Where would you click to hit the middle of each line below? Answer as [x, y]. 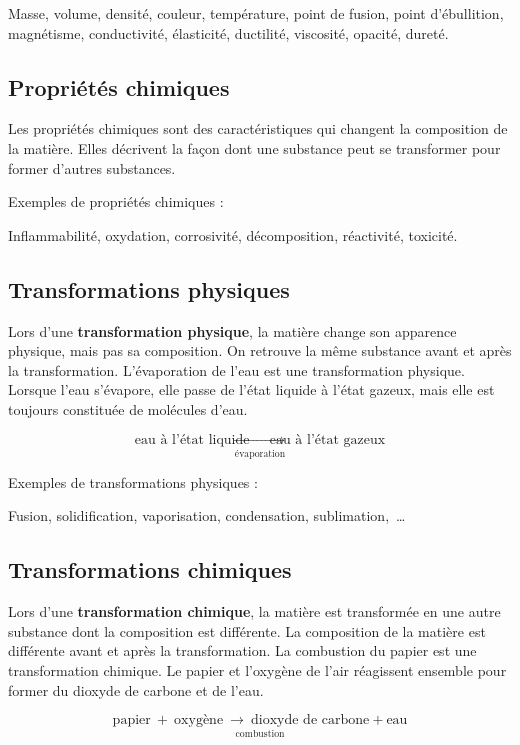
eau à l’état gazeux [327, 439]
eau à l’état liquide [192, 439]
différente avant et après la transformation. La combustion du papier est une [242, 650]
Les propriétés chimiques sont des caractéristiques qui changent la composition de [258, 128]
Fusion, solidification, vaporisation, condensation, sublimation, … [207, 515]
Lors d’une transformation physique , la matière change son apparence [232, 330]
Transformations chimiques [150, 569]
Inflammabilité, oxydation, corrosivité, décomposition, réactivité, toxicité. [233, 234]
